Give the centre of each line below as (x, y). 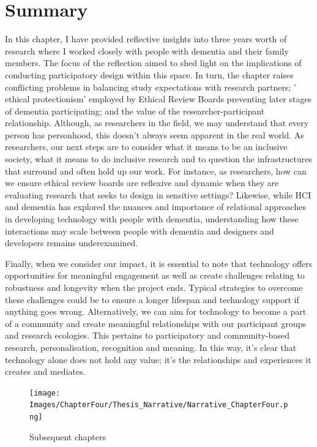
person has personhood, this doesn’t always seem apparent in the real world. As (155, 134)
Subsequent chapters (68, 436)
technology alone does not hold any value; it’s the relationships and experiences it (158, 359)
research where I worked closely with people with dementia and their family (147, 51)
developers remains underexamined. (72, 243)
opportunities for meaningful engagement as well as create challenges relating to (155, 275)
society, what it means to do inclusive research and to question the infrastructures (158, 159)
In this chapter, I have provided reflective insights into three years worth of (146, 39)
